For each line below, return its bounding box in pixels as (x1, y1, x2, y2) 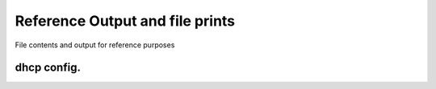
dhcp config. (15, 61, 81, 75)
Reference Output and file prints (15, 12, 236, 30)
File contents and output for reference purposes (15, 40, 175, 50)
